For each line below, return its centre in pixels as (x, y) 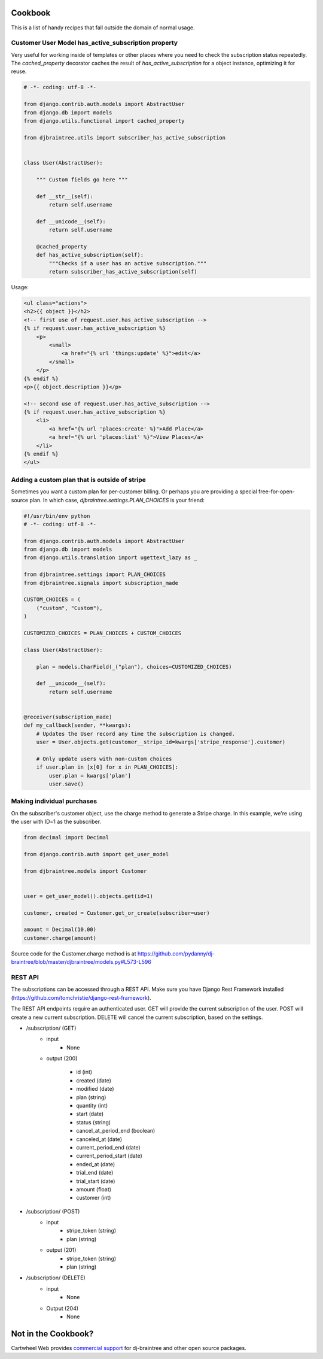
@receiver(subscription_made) (68, 717)
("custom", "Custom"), (69, 608)
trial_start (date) (96, 1181)
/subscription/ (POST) (53, 1211)
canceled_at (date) (99, 1139)
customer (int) (94, 1198)
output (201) (61, 1250)
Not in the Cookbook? (52, 1334)
